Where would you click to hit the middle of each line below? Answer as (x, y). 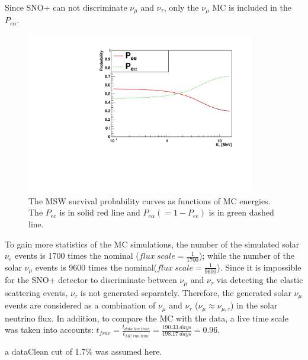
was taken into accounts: (49, 330)
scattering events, (36, 292)
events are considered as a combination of (80, 305)
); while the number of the (246, 255)
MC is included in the (252, 7)
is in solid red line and (100, 212)
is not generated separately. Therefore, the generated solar (186, 292)
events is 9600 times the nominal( (96, 267)
